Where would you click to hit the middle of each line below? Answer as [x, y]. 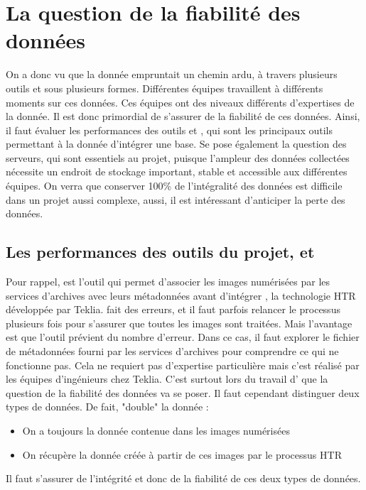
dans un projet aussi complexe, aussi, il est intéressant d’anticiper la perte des [176, 199]
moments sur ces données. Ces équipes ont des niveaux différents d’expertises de [180, 102]
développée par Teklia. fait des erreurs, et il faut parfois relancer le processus [173, 309]
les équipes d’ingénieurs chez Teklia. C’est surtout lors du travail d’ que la [167, 379]
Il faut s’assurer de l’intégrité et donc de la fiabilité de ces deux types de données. [183, 478]
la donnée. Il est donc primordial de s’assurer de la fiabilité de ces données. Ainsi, [183, 116]
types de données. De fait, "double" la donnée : [107, 407]
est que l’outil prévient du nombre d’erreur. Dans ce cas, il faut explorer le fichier [183, 337]
